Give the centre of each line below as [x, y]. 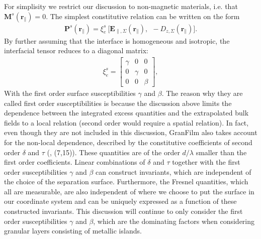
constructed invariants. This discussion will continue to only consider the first [123, 211]
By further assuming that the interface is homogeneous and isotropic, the [117, 40]
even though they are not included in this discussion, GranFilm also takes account [131, 132]
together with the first [206, 162]
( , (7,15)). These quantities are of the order [113, 152]
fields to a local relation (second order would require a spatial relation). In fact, [126, 122]
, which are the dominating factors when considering [174, 221]
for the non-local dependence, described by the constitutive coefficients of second [128, 142]
